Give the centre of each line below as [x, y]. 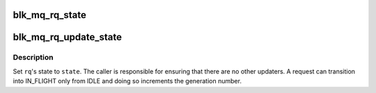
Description [33, 58]
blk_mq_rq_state [49, 15]
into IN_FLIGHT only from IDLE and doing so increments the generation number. [127, 81]
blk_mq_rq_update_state [67, 37]
